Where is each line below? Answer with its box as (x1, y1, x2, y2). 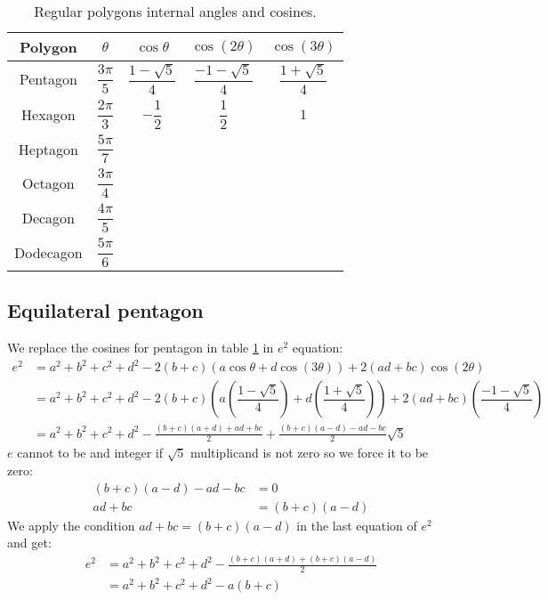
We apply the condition (7, 515, 135, 534)
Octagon (22, 173, 75, 194)
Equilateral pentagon (7, 296, 204, 324)
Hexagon (21, 103, 76, 125)
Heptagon (18, 138, 78, 159)
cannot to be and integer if (17, 443, 163, 462)
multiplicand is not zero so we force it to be (190, 443, 429, 462)
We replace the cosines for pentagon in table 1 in (7, 338, 274, 357)
